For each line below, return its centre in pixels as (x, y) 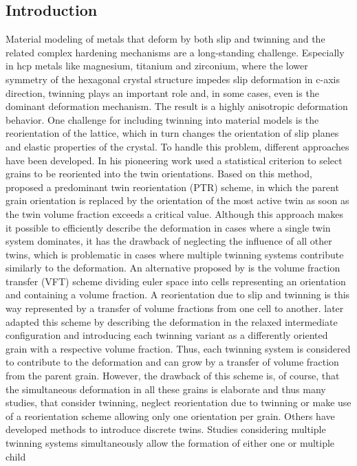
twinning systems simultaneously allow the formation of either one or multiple (170, 443)
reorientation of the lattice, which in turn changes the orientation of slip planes (172, 133)
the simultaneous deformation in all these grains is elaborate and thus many (166, 389)
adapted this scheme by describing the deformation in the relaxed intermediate (172, 321)
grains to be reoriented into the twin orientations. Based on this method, (159, 174)
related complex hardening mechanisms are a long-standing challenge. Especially (175, 52)
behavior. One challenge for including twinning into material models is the (162, 119)
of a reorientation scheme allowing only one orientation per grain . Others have (170, 415)
